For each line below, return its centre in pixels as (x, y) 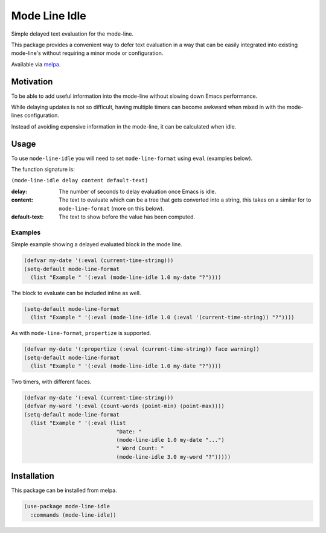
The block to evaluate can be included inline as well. (76, 293)
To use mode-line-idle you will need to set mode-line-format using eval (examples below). (132, 158)
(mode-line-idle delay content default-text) (80, 180)
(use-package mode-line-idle (67, 506)
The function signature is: (43, 170)
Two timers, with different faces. (51, 382)
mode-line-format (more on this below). (111, 208)
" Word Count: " (140, 448)
